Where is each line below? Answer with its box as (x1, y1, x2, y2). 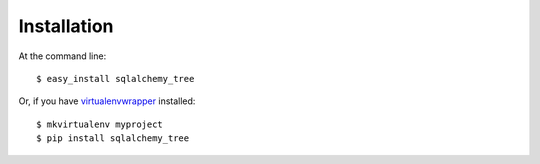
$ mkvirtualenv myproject (36, 118, 164, 130)
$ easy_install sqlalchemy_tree (36, 73, 195, 84)
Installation (18, 15, 114, 37)
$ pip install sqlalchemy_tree (36, 133, 190, 144)
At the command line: (18, 50, 107, 62)
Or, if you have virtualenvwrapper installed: (18, 95, 196, 107)
